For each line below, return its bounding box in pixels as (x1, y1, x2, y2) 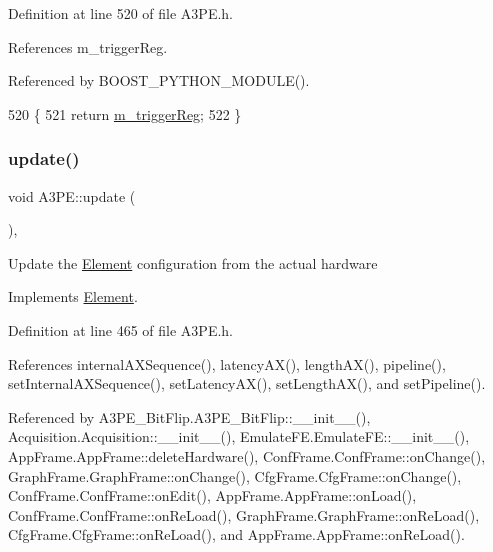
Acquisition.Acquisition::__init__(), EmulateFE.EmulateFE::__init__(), (8, 426, 470, 447)
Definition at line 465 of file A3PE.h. (8, 319, 234, 340)
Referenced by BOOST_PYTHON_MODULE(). (8, 70, 310, 91)
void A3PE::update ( (8, 185, 136, 206)
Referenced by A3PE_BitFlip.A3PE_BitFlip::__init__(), (8, 406, 371, 427)
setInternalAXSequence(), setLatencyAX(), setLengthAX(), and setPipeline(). (8, 373, 486, 394)
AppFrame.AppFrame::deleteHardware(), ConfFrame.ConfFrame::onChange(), (8, 445, 486, 466)
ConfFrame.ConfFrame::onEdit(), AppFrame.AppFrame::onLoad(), (8, 485, 417, 506)
